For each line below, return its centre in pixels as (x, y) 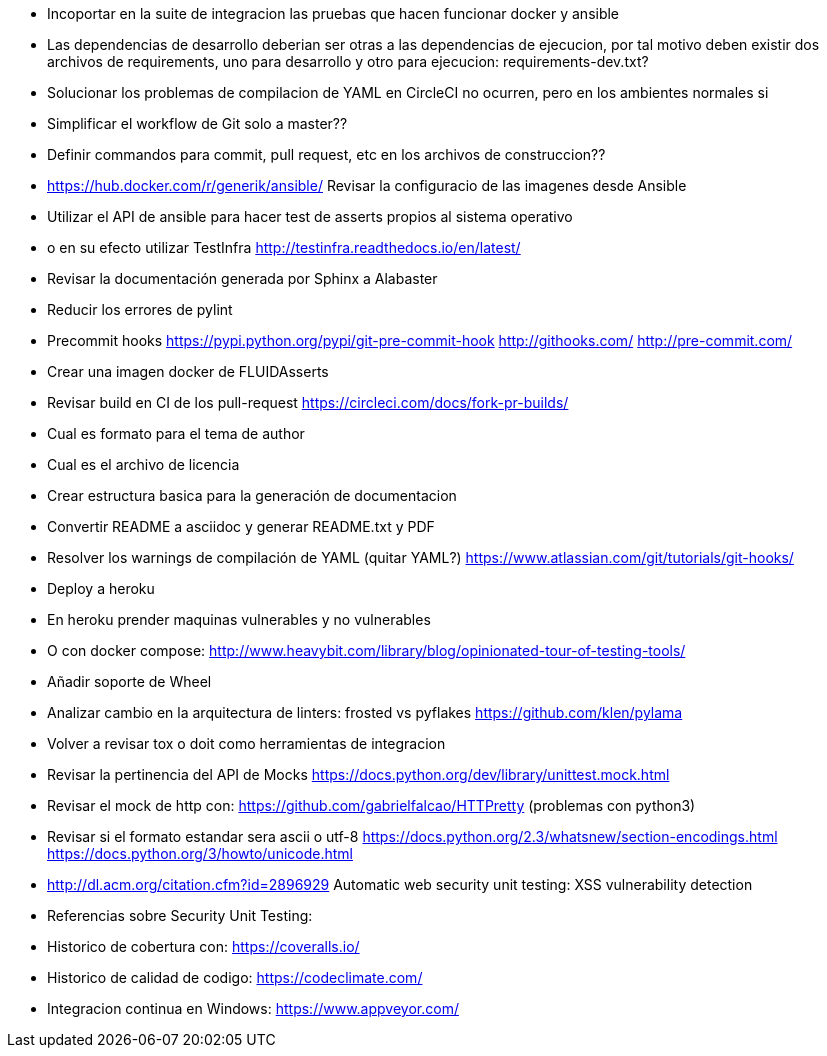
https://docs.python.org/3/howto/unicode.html (200, 853)
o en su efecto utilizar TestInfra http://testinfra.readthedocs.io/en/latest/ (284, 247)
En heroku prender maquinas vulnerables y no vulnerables (239, 619)
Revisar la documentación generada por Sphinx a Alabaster (242, 278)
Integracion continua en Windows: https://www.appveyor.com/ (253, 1008)
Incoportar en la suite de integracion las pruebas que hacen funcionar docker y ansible (333, 13)
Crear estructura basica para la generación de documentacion (252, 495)
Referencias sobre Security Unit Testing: (180, 915)
